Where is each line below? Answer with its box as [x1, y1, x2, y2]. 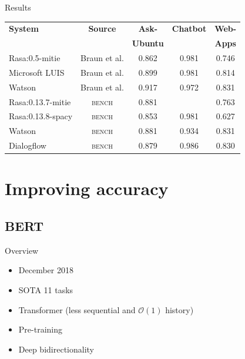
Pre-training [18, 323, 62, 335]
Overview [5, 244, 39, 256]
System [9, 22, 39, 35]
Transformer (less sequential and [18, 303, 136, 316]
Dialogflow [9, 139, 46, 152]
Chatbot [172, 22, 207, 35]
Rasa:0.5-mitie [9, 52, 61, 64]
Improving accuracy [5, 176, 169, 200]
